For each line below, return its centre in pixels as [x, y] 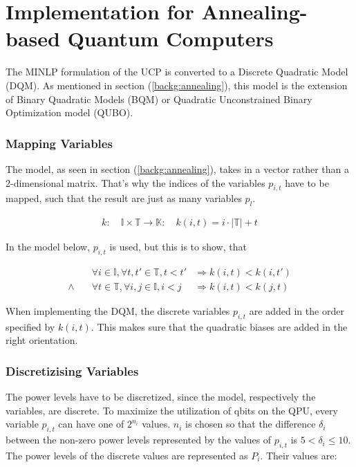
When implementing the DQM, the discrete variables [118, 310]
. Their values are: [299, 455]
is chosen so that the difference [251, 424]
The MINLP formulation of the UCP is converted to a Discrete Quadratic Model [177, 72]
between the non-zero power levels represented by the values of [139, 440]
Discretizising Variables [72, 370]
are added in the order [297, 310]
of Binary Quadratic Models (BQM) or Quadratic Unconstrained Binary [159, 99]
